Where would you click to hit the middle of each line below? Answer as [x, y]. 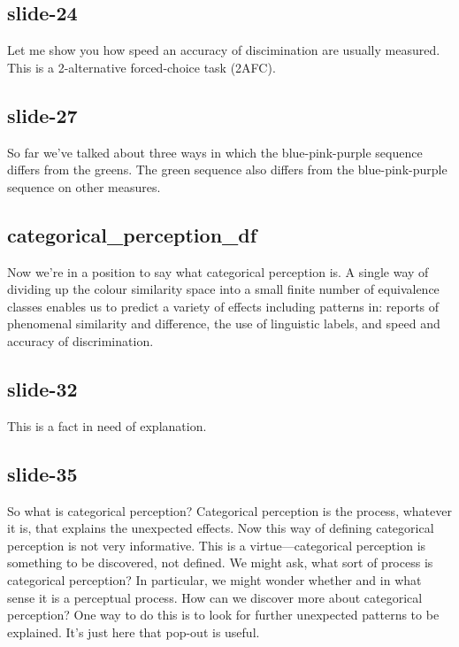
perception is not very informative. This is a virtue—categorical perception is [217, 545]
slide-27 [42, 115]
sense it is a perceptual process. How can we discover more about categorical [215, 597]
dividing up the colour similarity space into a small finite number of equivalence [223, 289]
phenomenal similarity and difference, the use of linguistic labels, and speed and [224, 323]
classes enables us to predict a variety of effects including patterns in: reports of [223, 306]
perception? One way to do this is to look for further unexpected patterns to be [223, 615]
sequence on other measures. [84, 186]
